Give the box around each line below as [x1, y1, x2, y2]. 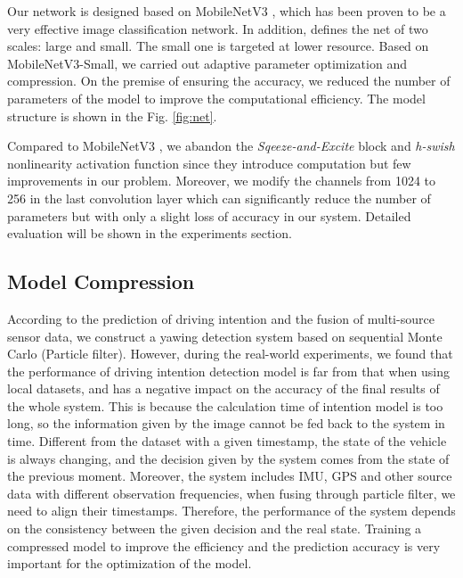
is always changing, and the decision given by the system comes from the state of [7, 449, 450, 467]
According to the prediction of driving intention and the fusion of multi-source [7, 309, 435, 327]
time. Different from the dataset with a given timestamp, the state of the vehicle [7, 432, 447, 450]
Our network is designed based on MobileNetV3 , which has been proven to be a [7, 2, 446, 20]
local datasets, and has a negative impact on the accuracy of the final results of [7, 379, 440, 398]
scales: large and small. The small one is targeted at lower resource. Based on [7, 37, 429, 55]
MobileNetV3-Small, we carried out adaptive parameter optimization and [7, 54, 407, 72]
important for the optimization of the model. [7, 554, 252, 573]
